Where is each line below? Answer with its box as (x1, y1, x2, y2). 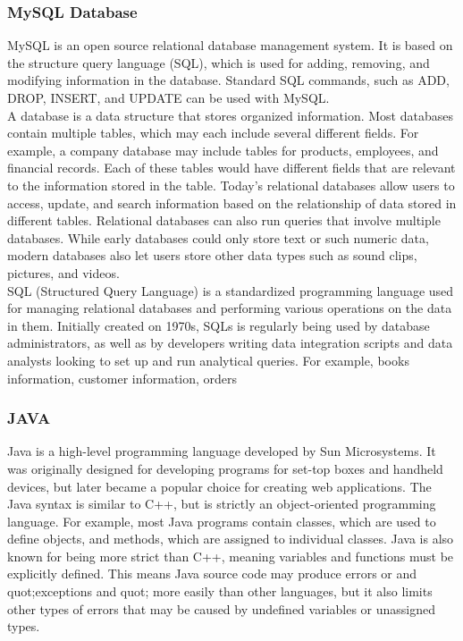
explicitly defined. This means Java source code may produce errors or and (7, 564, 417, 583)
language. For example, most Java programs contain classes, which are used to (7, 511, 436, 530)
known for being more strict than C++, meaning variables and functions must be (7, 546, 454, 565)
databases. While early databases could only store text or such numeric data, (7, 228, 429, 247)
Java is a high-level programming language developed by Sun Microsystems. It (7, 442, 436, 460)
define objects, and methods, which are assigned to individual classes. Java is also (7, 529, 454, 548)
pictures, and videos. (7, 263, 120, 282)
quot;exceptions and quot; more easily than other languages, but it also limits (7, 582, 433, 601)
